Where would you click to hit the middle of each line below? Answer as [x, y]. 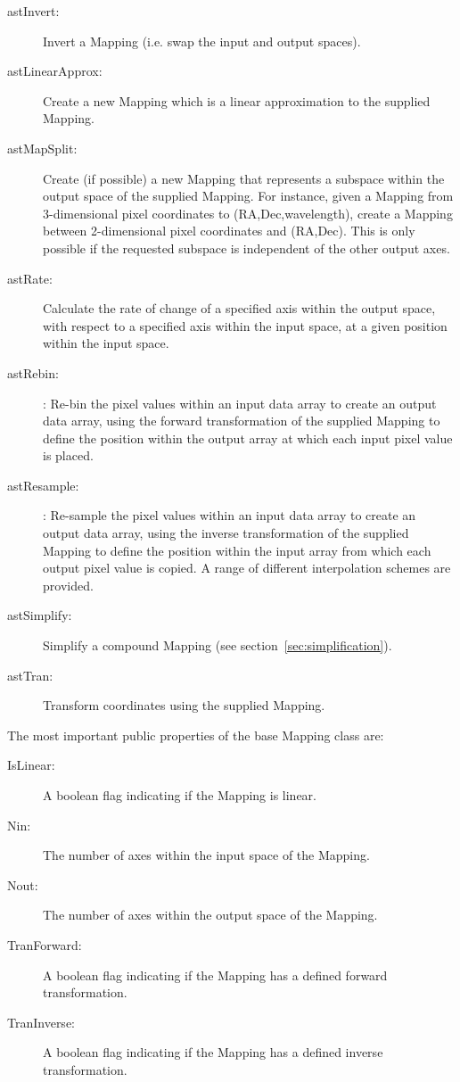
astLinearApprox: [55, 71]
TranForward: [45, 944]
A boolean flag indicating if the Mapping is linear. [180, 795]
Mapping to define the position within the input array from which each [237, 550]
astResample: [43, 485]
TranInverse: [41, 1022]
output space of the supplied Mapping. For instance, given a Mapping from [248, 196]
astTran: [30, 675]
